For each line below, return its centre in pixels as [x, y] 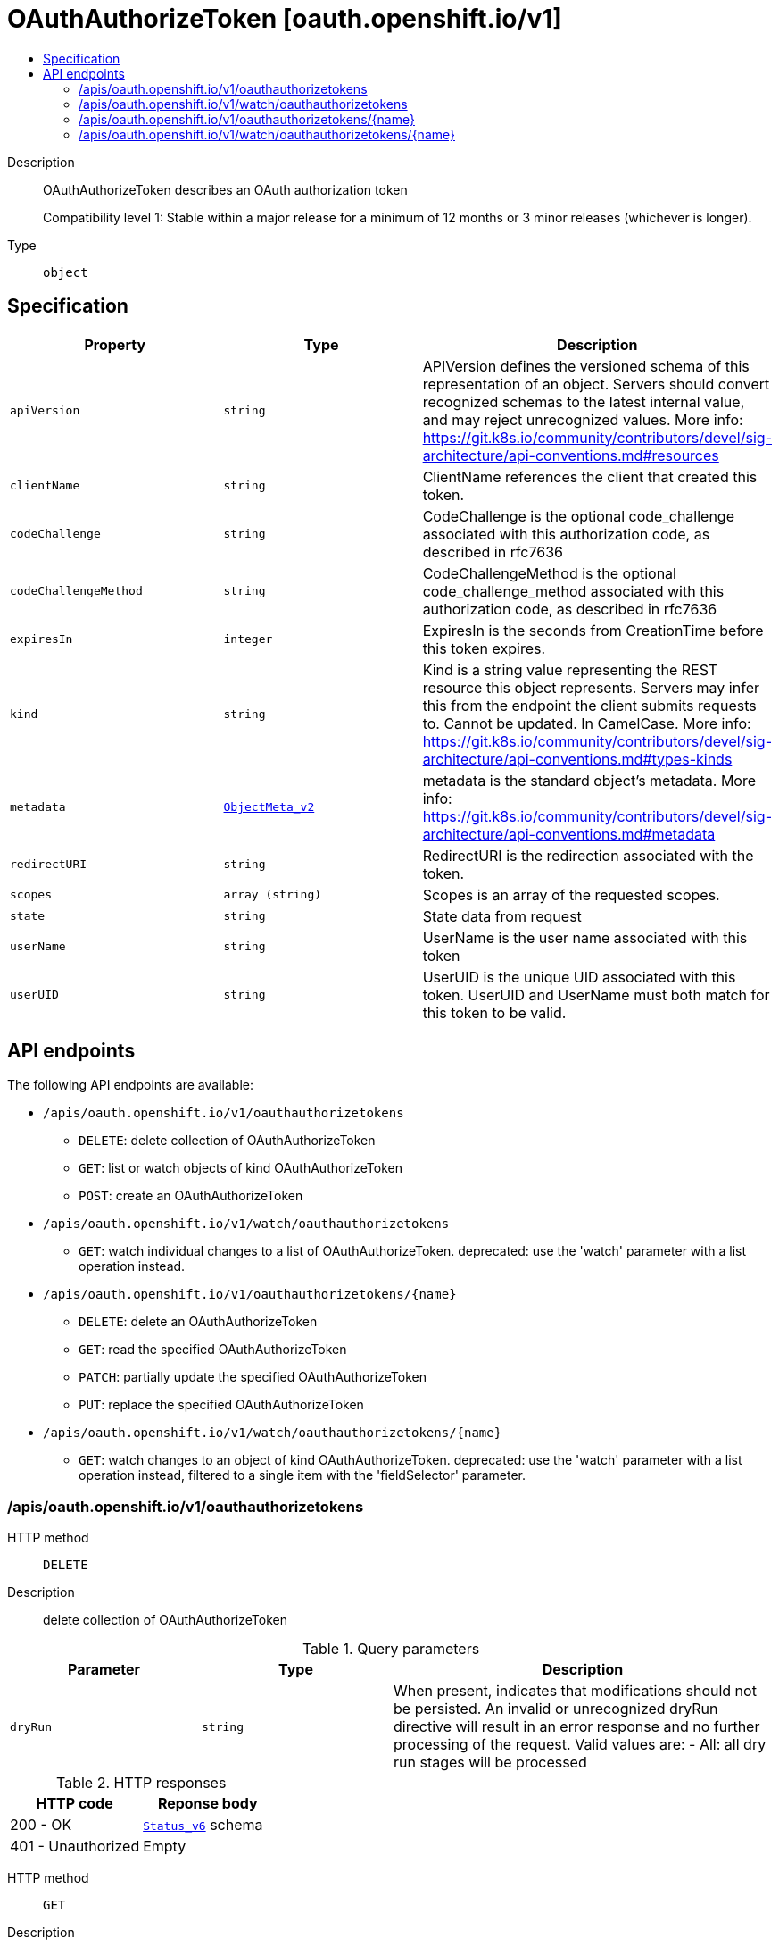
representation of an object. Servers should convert [596, 384]
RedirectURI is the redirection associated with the [588, 855]
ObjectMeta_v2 [269, 807]
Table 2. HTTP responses [141, 1783]
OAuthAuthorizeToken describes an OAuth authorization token [225, 189]
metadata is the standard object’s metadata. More [589, 780]
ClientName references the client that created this [590, 476]
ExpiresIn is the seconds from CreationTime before [593, 630]
